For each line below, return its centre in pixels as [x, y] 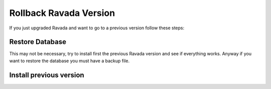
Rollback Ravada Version [62, 13]
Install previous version [47, 75]
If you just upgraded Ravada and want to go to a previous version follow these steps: [97, 28]
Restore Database [38, 42]
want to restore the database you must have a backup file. [70, 61]
